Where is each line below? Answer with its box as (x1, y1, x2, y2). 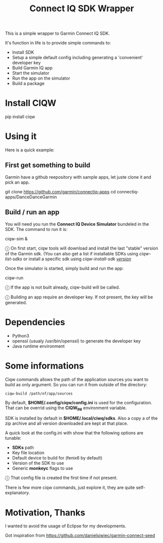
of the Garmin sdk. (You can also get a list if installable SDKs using (5, 251, 139, 256)
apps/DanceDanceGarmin (5, 194, 57, 200)
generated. (5, 299, 27, 305)
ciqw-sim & (5, 235, 28, 242)
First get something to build (5, 161, 91, 169)
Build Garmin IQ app (12, 65, 53, 71)
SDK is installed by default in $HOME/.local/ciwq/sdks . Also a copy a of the (5, 416, 158, 421)
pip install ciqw (5, 114, 36, 120)
